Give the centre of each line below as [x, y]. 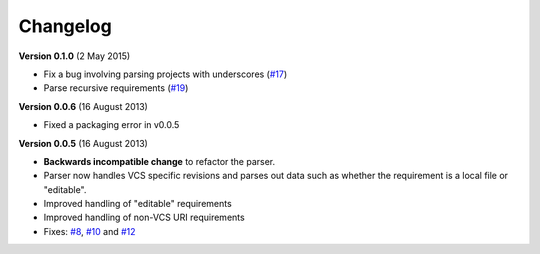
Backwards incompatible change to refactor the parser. [159, 161]
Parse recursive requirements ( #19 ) [116, 88]
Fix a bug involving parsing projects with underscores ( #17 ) [165, 74]
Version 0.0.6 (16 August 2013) [83, 106]
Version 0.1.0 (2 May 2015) [74, 56]
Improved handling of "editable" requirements [137, 204]
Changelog [65, 26]
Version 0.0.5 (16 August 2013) [83, 143]
